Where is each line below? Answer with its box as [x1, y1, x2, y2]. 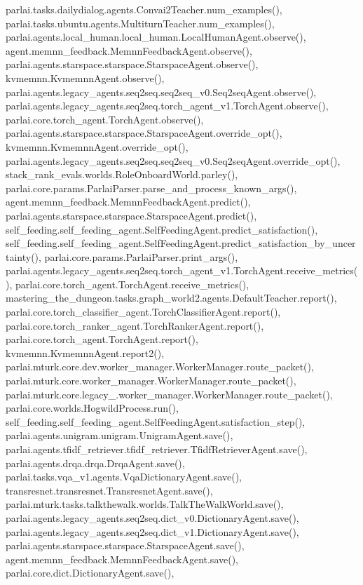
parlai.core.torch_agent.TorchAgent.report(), [6, 332, 198, 347]
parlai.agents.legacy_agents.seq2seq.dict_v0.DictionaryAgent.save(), [6, 510, 299, 525]
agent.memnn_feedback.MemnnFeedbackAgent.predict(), [6, 194, 251, 209]
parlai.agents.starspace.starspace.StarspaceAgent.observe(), [6, 57, 259, 72]
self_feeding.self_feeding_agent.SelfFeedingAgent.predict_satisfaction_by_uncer [6, 236, 356, 250]
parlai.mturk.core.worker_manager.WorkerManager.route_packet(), [6, 373, 296, 388]
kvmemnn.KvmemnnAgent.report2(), [6, 345, 165, 360]
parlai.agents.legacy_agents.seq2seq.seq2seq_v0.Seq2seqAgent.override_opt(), [6, 153, 341, 168]
